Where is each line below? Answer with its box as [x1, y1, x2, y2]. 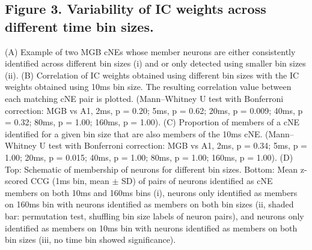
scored [5, 174, 28, 187]
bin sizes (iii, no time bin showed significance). [5, 233, 176, 246]
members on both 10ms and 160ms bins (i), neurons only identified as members [5, 186, 298, 198]
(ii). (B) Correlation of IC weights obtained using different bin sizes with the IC [5, 68, 299, 81]
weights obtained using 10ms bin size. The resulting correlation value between [5, 80, 292, 93]
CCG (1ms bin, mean [30, 174, 109, 187]
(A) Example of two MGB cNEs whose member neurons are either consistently [5, 45, 296, 58]
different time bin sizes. [5, 17, 154, 35]
